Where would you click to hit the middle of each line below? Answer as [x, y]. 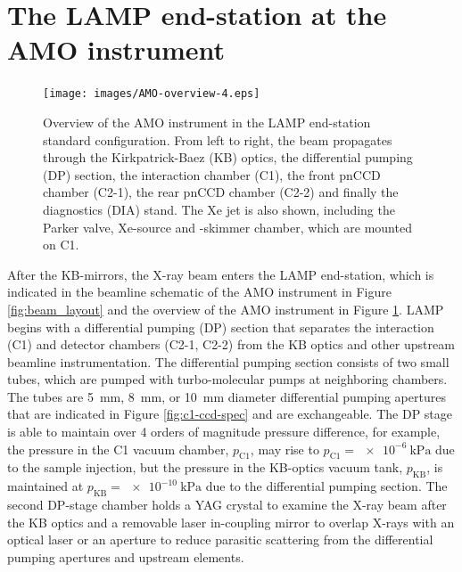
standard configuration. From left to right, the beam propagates [218, 139]
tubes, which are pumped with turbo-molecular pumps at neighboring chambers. [227, 379]
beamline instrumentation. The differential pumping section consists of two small [228, 361]
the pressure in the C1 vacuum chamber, [118, 449]
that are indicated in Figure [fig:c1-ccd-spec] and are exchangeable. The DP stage [230, 414]
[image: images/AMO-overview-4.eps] [152, 94]
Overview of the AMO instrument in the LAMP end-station [207, 122]
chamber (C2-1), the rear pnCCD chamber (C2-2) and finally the [221, 192]
